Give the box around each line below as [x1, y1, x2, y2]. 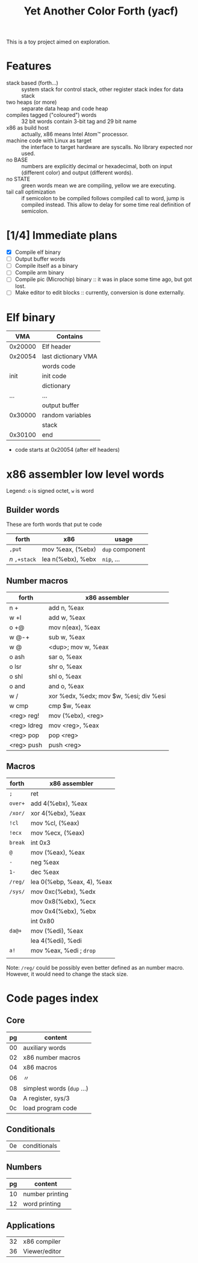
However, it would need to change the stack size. [6, 970, 128, 978]
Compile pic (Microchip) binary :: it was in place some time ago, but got [14, 276, 193, 283]
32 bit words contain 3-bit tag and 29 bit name [21, 118, 137, 125]
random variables [42, 411, 91, 420]
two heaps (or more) [6, 98, 57, 106]
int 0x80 [30, 917, 55, 925]
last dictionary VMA [42, 352, 97, 361]
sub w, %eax [48, 633, 85, 641]
